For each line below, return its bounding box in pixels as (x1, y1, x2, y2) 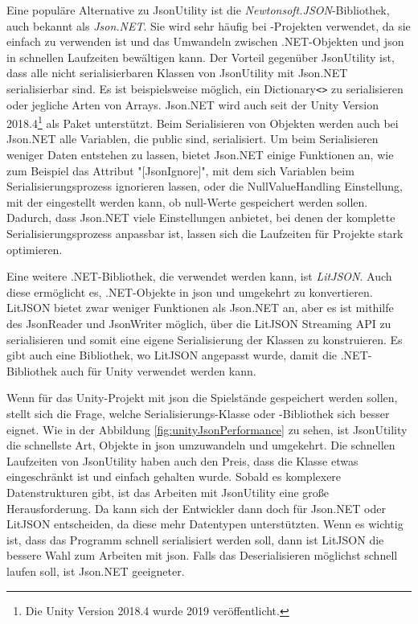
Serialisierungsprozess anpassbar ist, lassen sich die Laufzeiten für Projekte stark (6, 225, 404, 242)
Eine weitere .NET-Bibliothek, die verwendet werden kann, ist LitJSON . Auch (6, 268, 392, 285)
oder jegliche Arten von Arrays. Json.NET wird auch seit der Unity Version (6, 96, 379, 113)
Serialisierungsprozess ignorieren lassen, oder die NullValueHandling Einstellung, (6, 178, 403, 195)
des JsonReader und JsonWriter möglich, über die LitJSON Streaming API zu (6, 315, 391, 331)
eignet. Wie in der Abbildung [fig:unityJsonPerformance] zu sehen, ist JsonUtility (6, 421, 408, 437)
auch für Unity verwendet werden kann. (60, 362, 256, 379)
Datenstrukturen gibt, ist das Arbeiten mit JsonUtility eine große (6, 483, 330, 500)
